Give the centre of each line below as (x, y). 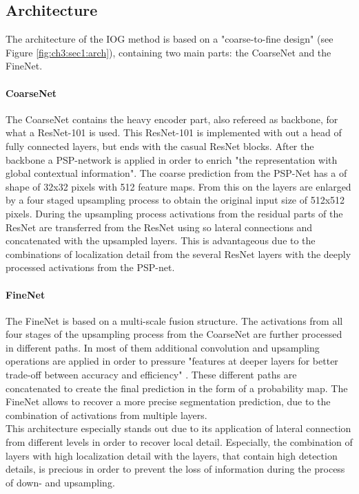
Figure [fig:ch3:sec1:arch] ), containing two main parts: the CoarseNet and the (168, 52)
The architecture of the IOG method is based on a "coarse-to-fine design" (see (170, 39)
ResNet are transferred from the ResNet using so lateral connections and (159, 227)
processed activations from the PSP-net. (90, 267)
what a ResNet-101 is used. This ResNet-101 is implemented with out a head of (174, 132)
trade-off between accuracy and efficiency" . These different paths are (151, 375)
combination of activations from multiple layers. (106, 415)
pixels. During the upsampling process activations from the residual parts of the (174, 213)
